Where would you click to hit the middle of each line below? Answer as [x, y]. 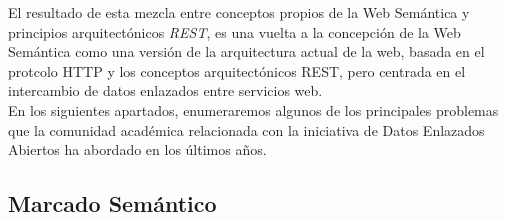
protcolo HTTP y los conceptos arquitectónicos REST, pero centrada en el [237, 70]
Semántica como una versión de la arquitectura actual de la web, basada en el [246, 51]
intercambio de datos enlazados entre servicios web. [165, 90]
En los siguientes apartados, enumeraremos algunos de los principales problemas [253, 109]
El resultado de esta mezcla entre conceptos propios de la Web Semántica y [239, 12]
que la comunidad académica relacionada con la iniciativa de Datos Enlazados [246, 129]
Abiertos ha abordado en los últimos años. [137, 149]
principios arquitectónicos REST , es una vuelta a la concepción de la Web [234, 31]
